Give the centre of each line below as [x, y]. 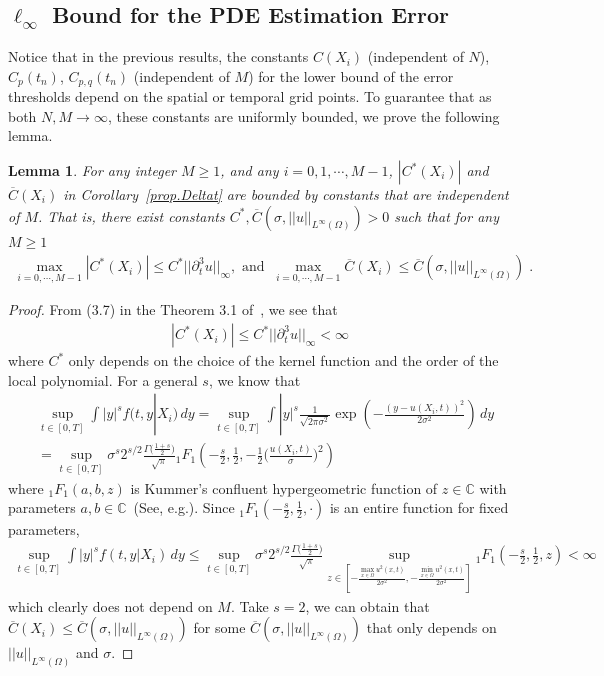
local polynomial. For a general [103, 379]
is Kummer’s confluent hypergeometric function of [284, 487]
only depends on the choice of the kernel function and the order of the [283, 360]
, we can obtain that [367, 605]
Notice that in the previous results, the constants [158, 56]
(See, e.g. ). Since [184, 507]
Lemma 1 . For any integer [92, 170]
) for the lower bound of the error [351, 75]
